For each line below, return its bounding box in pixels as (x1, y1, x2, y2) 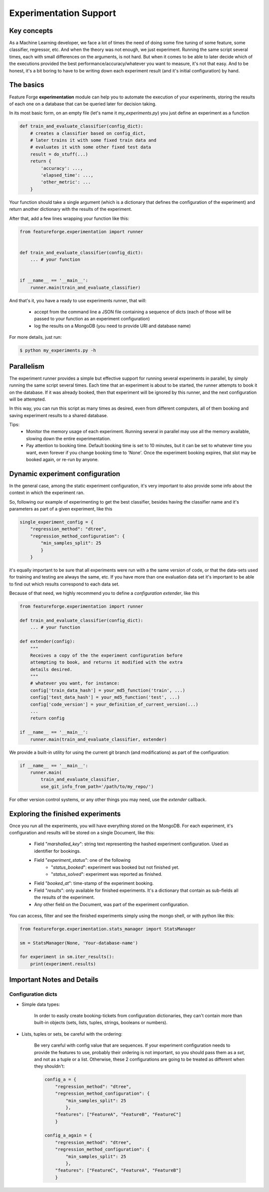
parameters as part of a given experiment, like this (9, 506, 113, 512)
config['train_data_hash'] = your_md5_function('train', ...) (30, 687, 185, 693)
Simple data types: (21, 1001, 60, 1007)
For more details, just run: (9, 334, 62, 340)
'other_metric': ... (40, 179, 91, 185)
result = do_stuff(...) (30, 151, 88, 157)
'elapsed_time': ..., (40, 172, 94, 178)
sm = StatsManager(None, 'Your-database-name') (19, 940, 138, 946)
